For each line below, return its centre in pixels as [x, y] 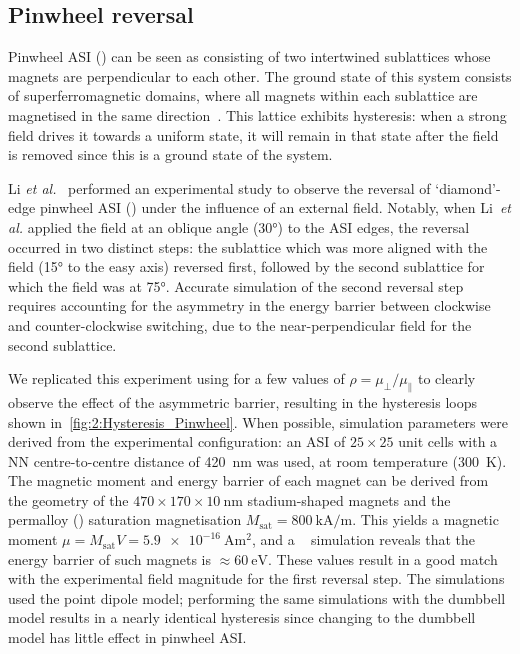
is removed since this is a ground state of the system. [170, 154]
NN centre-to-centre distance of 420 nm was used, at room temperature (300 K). [257, 460]
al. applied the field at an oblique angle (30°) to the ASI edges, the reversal [239, 226]
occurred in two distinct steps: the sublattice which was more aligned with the [248, 246]
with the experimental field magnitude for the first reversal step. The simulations [256, 578]
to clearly [446, 378]
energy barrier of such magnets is [109, 558]
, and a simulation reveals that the [363, 539]
